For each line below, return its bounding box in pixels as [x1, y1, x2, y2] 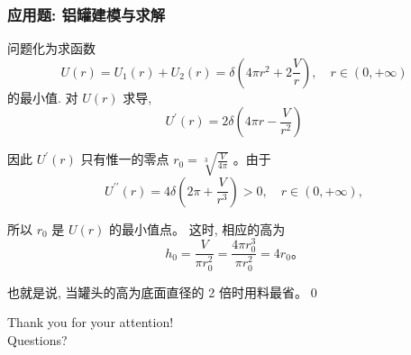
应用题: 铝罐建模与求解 [7, 3, 166, 25]
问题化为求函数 [7, 39, 96, 58]
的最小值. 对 [7, 87, 78, 106]
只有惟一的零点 [80, 150, 169, 168]
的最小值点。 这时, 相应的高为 [109, 219, 286, 238]
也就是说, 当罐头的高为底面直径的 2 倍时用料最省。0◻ [7, 282, 321, 301]
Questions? [7, 330, 68, 349]
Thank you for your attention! [7, 313, 174, 332]
